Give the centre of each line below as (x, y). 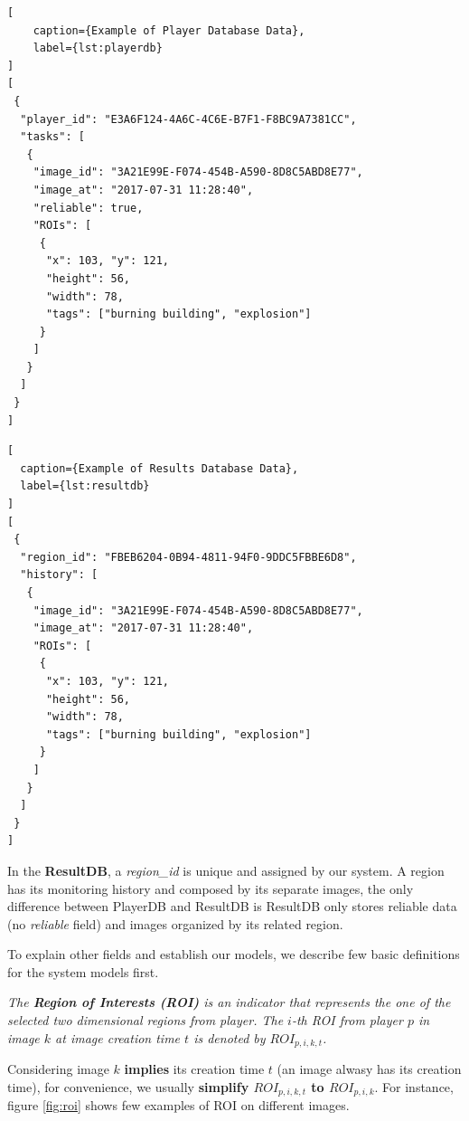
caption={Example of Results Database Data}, (159, 468)
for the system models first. (83, 971)
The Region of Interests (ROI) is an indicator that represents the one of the (229, 1002)
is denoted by (230, 1037)
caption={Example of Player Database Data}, (169, 30)
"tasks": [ (52, 137)
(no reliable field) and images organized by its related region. (175, 923)
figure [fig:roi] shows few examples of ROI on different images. (178, 1105)
